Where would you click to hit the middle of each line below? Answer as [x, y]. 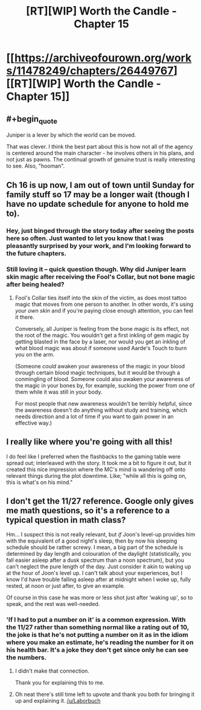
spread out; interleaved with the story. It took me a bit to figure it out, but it [99, 463]
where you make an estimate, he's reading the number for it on [100, 642]
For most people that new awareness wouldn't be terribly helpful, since [103, 403]
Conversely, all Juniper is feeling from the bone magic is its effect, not [102, 328]
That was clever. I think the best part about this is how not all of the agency [100, 147]
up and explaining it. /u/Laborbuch [58, 700]
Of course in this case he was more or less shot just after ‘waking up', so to [100, 598]
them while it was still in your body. [59, 392]
